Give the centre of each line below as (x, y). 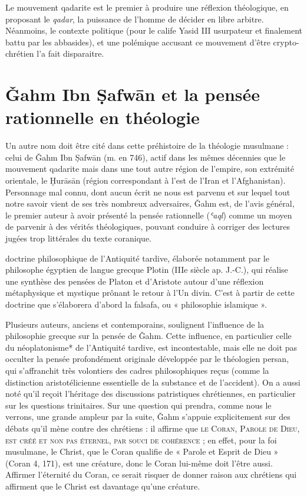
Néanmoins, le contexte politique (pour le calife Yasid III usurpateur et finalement (154, 30)
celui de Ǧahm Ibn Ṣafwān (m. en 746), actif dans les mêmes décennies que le (146, 157)
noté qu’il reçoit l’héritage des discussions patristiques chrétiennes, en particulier (151, 394)
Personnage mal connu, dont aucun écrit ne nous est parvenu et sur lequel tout (148, 192)
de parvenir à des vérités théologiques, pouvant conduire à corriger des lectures (148, 226)
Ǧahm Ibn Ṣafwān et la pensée (133, 94)
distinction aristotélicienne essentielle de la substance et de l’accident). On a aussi (153, 382)
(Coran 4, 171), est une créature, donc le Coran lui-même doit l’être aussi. (139, 463)
